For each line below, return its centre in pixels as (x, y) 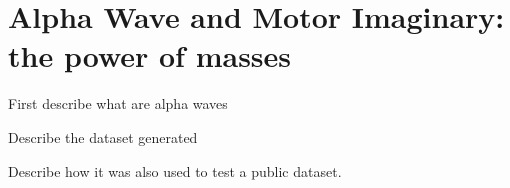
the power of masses (150, 55)
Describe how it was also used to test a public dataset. (175, 170)
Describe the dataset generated (103, 136)
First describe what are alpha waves (118, 103)
